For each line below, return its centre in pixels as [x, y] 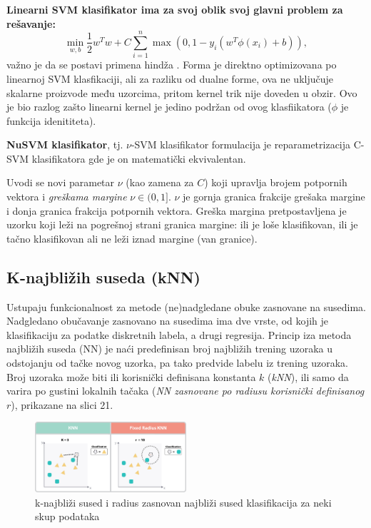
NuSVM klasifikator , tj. [65, 144]
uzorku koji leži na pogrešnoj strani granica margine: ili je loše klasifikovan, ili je [182, 224]
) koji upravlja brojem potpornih [276, 182]
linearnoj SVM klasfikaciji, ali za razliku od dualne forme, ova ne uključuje [170, 78]
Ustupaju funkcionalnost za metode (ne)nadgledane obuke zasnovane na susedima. [187, 306]
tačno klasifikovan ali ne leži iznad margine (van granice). [132, 238]
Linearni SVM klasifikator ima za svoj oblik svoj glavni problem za [175, 9]
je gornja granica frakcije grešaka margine [274, 197]
